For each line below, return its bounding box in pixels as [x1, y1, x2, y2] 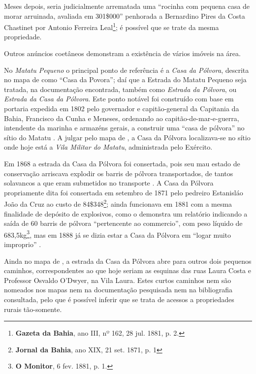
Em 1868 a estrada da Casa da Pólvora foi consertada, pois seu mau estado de [4, 158, 240, 168]
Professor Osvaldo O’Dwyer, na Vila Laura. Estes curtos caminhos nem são [4, 275, 231, 285]
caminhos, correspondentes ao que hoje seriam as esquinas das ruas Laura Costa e [4, 265, 251, 276]
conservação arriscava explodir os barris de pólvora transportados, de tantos [4, 168, 233, 178]
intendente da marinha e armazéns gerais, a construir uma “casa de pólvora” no [4, 123, 245, 133]
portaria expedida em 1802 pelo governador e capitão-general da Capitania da [4, 103, 239, 113]
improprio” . [4, 239, 41, 249]
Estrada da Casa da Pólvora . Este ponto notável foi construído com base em [4, 93, 234, 104]
